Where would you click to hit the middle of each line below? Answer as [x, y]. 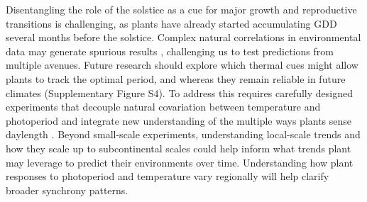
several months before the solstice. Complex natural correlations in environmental [183, 37]
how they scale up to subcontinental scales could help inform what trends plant [179, 148]
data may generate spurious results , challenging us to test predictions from [170, 51]
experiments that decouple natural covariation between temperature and [163, 107]
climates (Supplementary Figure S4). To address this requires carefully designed [179, 92]
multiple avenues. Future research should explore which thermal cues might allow [182, 65]
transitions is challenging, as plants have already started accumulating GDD [171, 23]
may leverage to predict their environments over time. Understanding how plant [180, 162]
